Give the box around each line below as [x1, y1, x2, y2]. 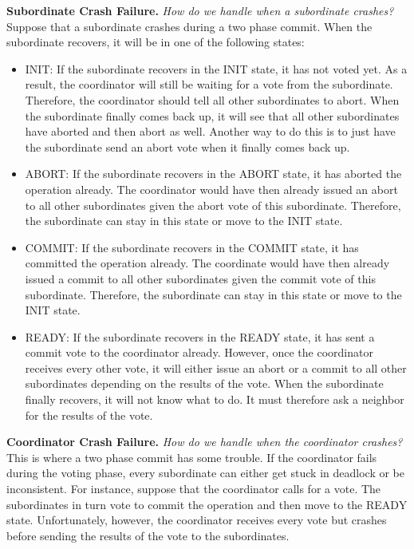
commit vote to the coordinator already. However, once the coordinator [25, 344, 373, 361]
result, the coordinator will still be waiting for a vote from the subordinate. [25, 76, 393, 93]
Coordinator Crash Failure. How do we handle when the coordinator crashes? [6, 433, 403, 450]
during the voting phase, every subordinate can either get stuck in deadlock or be [6, 464, 404, 481]
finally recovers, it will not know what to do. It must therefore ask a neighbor [25, 391, 404, 408]
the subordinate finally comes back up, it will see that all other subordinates [25, 107, 400, 124]
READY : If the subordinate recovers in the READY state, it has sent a [25, 328, 375, 345]
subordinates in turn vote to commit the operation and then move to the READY [6, 496, 408, 512]
